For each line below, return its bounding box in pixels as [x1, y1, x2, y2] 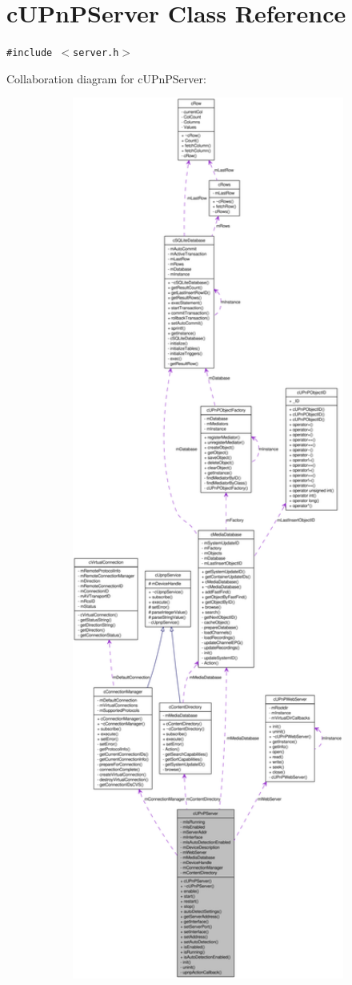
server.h [73, 47, 119, 59]
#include [6, 47, 53, 59]
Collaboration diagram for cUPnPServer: [6, 70, 206, 86]
